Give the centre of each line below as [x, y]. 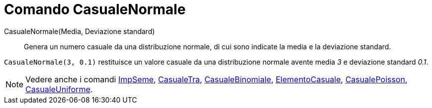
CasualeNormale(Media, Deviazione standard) [80, 31]
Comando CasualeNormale [95, 9]
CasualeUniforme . [59, 89]
